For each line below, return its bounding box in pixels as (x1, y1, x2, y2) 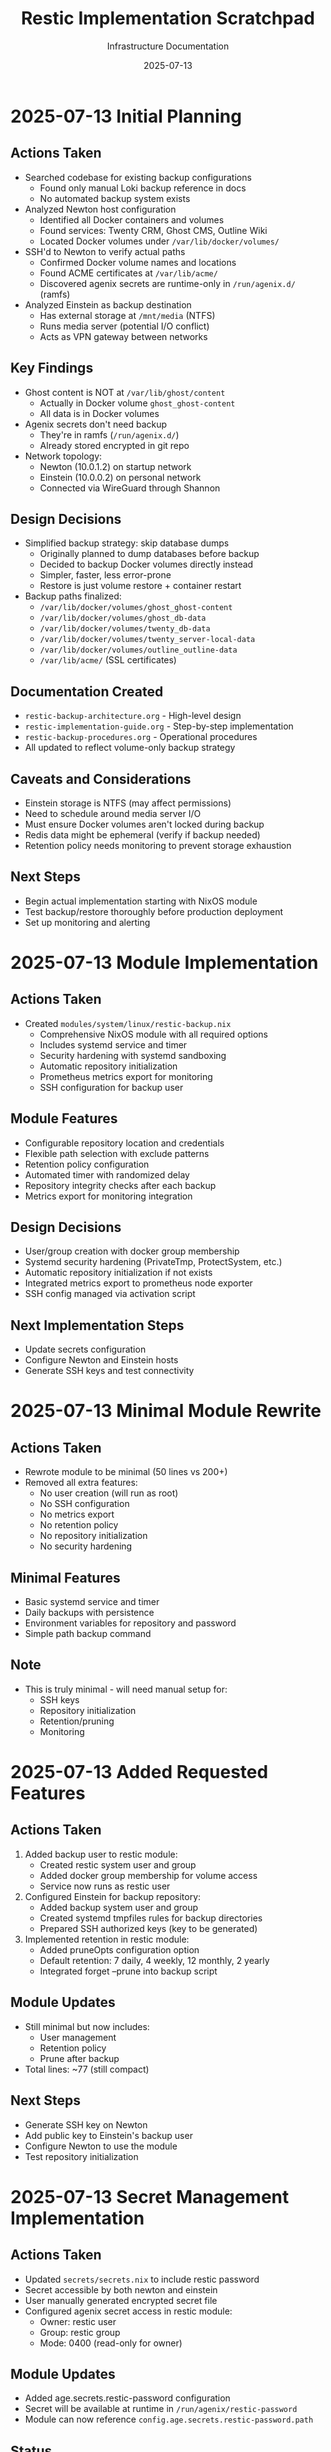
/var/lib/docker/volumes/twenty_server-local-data (39, 635, 256, 645)
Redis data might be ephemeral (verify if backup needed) (24, 829, 261, 841)
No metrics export (39, 1508, 115, 1521)
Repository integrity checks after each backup (24, 1179, 217, 1191)
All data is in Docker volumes (39, 407, 160, 419)
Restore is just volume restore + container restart (39, 580, 242, 592)
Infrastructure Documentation (106, 40, 230, 52)
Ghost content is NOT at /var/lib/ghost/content (24, 386, 226, 398)
